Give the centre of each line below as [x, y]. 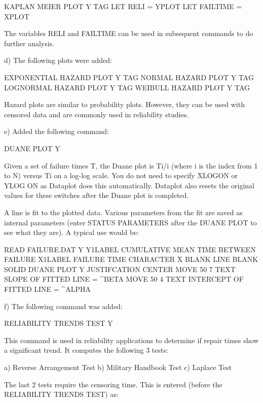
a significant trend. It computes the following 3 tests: [86, 350]
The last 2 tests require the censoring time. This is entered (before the [113, 384]
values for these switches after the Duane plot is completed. [97, 195]
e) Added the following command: [57, 131]
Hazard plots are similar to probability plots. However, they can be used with [124, 104]
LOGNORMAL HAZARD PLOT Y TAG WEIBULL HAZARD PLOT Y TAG [127, 87]
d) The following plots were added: [58, 60]
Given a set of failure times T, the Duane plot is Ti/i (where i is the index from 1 [131, 165]
